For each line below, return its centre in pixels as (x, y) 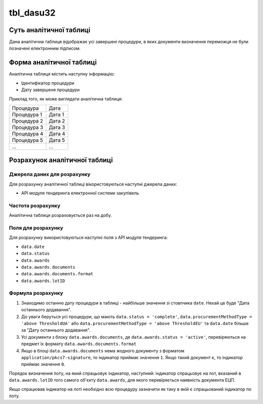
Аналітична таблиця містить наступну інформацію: (62, 74)
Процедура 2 (28, 121)
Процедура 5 (28, 140)
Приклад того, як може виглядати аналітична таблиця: (66, 99)
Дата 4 (57, 134)
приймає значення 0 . (43, 364)
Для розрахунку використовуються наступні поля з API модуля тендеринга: (88, 238)
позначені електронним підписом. (45, 48)
